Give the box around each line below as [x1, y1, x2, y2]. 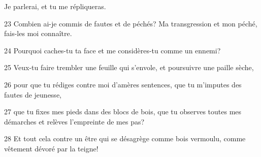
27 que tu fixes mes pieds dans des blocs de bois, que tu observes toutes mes [4, 106, 242, 117]
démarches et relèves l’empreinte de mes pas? [4, 116, 145, 127]
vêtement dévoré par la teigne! [4, 143, 99, 153]
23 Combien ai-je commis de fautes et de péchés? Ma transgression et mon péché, [4, 18, 257, 28]
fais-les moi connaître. [4, 28, 72, 39]
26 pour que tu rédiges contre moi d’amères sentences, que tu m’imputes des [4, 79, 242, 89]
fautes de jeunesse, [4, 89, 61, 100]
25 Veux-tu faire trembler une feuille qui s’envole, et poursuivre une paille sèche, [4, 62, 254, 73]
